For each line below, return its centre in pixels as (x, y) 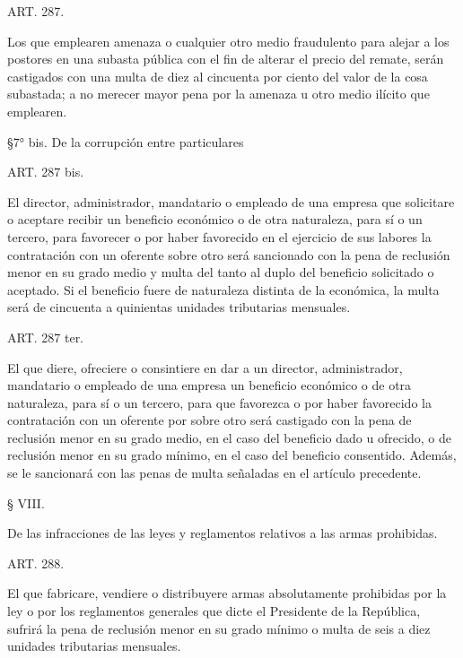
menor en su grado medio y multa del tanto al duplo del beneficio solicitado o (221, 272)
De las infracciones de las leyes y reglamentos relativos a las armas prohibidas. (223, 533)
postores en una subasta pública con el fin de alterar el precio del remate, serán (226, 59)
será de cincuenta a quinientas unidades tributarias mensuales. (179, 307)
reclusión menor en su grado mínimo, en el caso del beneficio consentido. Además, (232, 455)
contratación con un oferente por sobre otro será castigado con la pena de (210, 420)
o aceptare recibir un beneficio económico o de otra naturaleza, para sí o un (215, 219)
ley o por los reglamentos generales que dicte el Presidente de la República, (214, 611)
